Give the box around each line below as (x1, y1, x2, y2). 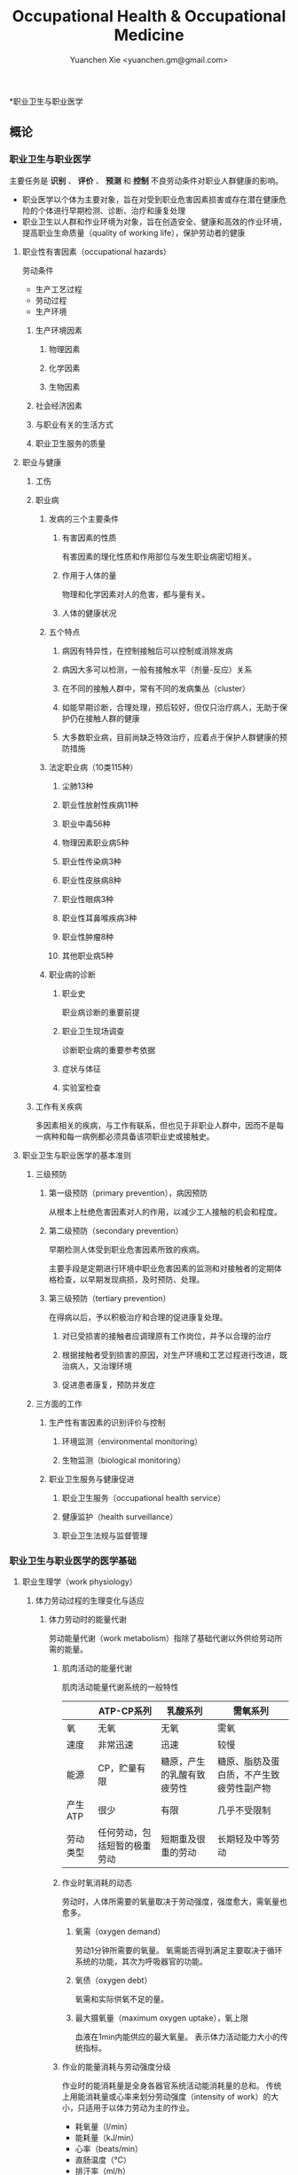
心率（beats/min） (74, 2143, 144, 2154)
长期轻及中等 (216, 1833, 271, 1845)
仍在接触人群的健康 (69, 712, 140, 724)
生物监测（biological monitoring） (61, 1455, 186, 1465)
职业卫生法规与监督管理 (61, 1530, 148, 1541)
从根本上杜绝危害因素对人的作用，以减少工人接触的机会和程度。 (48, 1206, 282, 1217)
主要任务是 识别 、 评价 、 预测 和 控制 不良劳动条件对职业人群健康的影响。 (9, 175, 284, 185)
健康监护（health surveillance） (61, 1511, 178, 1522)
